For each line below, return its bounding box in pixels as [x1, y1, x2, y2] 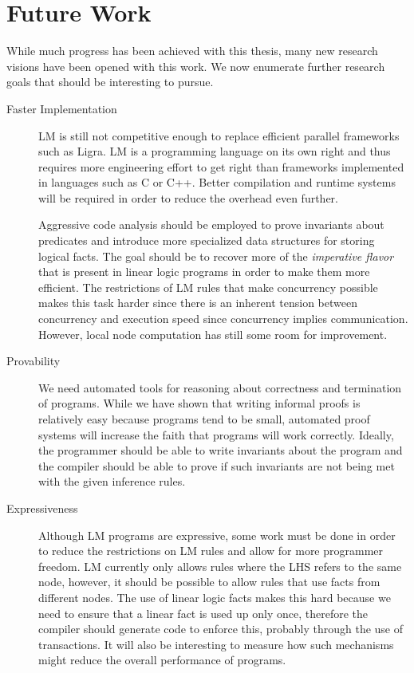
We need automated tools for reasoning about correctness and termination [38, 379, 402, 396]
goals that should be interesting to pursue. [6, 73, 214, 90]
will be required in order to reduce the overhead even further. [38, 189, 338, 206]
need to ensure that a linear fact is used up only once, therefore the [38, 604, 368, 621]
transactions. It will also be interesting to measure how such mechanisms [38, 636, 394, 652]
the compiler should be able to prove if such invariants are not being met [38, 457, 395, 474]
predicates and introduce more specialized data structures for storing [38, 232, 375, 249]
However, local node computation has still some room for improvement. [38, 325, 388, 342]
